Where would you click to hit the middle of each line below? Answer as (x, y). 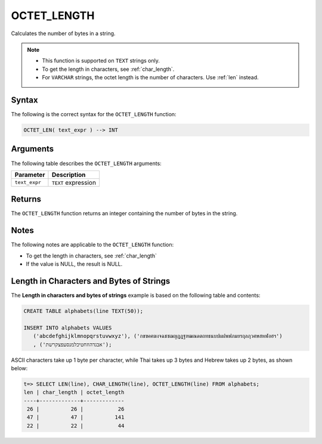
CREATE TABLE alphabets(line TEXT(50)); (83, 311)
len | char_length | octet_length (74, 392)
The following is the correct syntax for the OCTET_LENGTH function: (94, 114)
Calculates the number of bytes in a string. (63, 33)
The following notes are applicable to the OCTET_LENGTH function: (92, 245)
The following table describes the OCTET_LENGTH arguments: (86, 163)
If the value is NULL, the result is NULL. (74, 264)
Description (69, 175)
